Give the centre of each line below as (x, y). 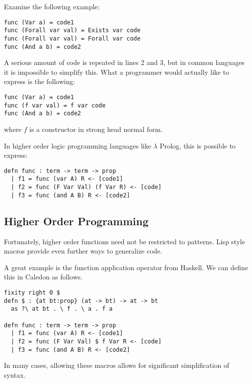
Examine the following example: (52, 6)
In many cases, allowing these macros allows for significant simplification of (117, 365)
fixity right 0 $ (32, 292)
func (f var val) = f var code (55, 105)
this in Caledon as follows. (43, 277)
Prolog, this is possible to (198, 145)
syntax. (15, 374)
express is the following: (40, 81)
